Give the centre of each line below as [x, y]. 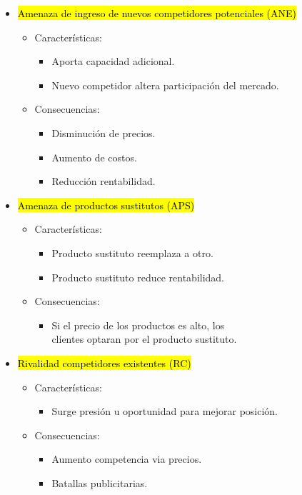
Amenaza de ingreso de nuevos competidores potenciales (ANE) [157, 13]
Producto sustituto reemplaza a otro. [132, 252]
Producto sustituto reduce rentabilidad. [138, 277]
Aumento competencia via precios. [127, 459]
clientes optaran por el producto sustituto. [144, 339]
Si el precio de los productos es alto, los [138, 325]
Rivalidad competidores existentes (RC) [104, 362]
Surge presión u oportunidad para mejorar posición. [165, 411]
